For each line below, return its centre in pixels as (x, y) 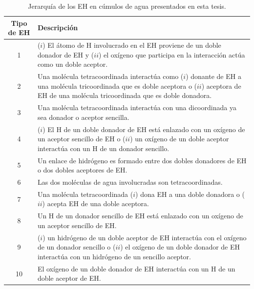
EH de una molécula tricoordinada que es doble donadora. (125, 95)
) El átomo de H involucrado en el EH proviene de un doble (132, 45)
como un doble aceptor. (73, 64)
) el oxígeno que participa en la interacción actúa (172, 54)
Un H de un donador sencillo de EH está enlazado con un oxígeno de (140, 216)
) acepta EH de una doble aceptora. (95, 203)
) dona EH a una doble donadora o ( (190, 194)
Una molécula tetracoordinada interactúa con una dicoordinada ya (137, 107)
